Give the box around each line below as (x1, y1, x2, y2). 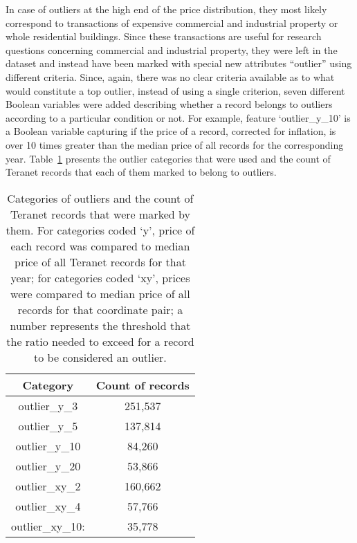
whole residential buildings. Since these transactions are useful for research (6, 29, 322, 44)
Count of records (95, 376, 190, 393)
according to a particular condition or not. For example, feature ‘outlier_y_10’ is (6, 110, 351, 125)
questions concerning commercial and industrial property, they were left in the (6, 42, 338, 57)
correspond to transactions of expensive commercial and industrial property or (6, 15, 338, 30)
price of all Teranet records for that (15, 253, 186, 270)
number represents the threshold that (10, 317, 191, 333)
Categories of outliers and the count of (7, 190, 194, 206)
